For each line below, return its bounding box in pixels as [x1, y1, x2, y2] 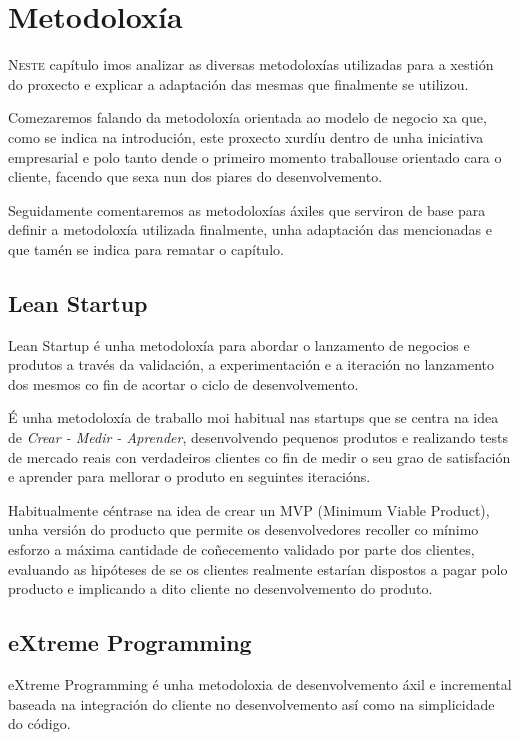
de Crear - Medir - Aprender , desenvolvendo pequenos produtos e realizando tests [8, 427, 508, 448]
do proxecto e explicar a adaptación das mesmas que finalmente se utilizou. [8, 73, 469, 94]
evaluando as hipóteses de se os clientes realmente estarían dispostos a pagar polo [8, 558, 508, 579]
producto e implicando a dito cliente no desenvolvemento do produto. [8, 578, 433, 599]
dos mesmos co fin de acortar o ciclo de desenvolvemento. [8, 373, 359, 394]
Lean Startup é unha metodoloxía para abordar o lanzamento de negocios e [8, 334, 470, 355]
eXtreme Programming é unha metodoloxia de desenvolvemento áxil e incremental [8, 674, 512, 694]
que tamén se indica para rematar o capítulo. [8, 238, 284, 259]
